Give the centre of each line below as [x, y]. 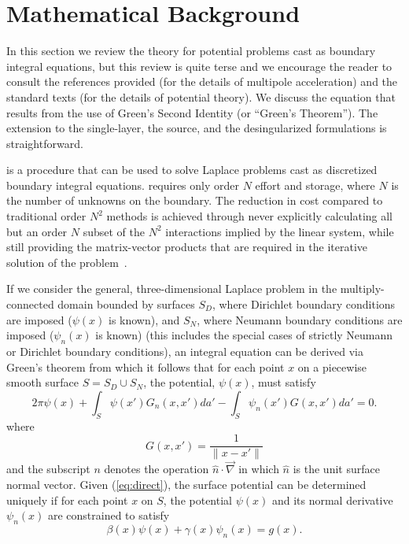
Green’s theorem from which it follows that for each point [146, 366]
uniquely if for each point [67, 500]
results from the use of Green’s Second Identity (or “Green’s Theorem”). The [192, 112]
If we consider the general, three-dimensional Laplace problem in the [172, 289]
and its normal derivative [332, 500]
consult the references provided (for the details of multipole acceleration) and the [202, 81]
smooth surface [42, 382]
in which [259, 469]
